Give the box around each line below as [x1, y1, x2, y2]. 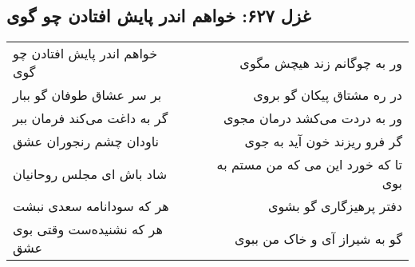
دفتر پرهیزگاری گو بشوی [268, 197, 402, 216]
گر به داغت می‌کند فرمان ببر [13, 109, 168, 128]
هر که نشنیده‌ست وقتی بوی [13, 220, 163, 239]
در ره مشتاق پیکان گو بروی [253, 86, 402, 105]
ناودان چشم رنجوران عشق [13, 132, 160, 151]
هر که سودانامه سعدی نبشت [13, 197, 169, 216]
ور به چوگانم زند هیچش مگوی [239, 53, 402, 72]
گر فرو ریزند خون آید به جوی [244, 132, 402, 151]
